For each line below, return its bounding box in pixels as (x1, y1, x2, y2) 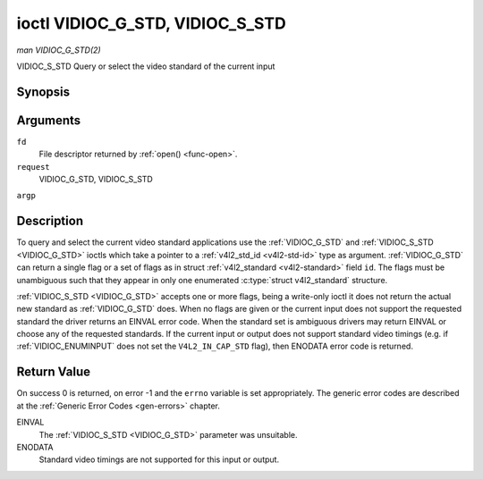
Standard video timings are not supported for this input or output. (38, 454, 280, 465)
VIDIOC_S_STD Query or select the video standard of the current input (16, 61, 275, 71)
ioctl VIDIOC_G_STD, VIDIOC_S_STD (16, 13, 286, 33)
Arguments (16, 113, 81, 128)
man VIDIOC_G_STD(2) (16, 45, 102, 55)
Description (16, 214, 84, 229)
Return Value (16, 365, 91, 380)
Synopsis (16, 84, 71, 99)
